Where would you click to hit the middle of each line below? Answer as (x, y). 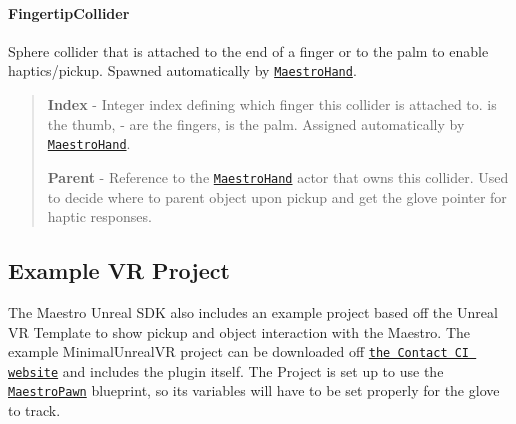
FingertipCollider (69, 12)
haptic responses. (99, 216)
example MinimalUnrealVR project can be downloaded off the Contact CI (239, 351)
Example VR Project (119, 270)
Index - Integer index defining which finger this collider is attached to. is (272, 104)
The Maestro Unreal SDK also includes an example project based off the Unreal (253, 311)
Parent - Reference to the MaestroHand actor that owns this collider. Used (278, 176)
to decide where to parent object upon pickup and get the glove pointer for (277, 196)
